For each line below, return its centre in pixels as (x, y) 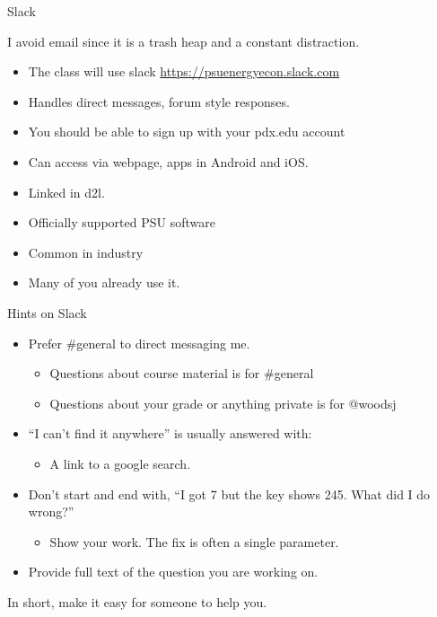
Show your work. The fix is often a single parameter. (194, 541)
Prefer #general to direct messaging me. (139, 343)
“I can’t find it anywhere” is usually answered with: (170, 433)
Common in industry (86, 252)
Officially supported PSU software (122, 222)
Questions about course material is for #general (182, 373)
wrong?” (51, 511)
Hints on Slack (47, 312)
